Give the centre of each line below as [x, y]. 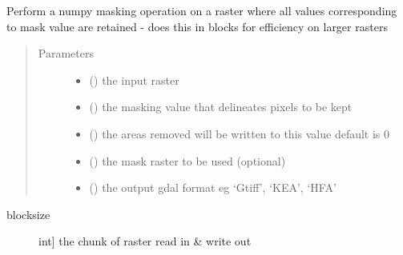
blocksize [28, 214]
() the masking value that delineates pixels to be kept [221, 107]
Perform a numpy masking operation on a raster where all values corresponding [202, 10]
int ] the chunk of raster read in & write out [145, 241]
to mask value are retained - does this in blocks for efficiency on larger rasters [197, 26]
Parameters [66, 53]
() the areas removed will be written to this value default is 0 [240, 133]
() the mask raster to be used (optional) [187, 160]
